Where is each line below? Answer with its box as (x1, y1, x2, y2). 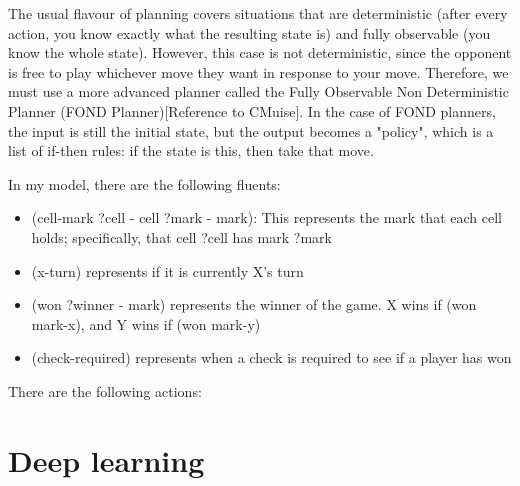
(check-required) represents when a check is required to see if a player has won (31, 347, 512, 368)
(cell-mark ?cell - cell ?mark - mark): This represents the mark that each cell (31, 207, 502, 228)
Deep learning (8, 439, 205, 480)
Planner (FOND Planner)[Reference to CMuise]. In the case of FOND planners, (8, 100, 496, 121)
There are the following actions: (8, 380, 202, 401)
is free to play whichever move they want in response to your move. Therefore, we (8, 61, 509, 82)
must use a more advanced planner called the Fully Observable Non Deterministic (8, 81, 509, 102)
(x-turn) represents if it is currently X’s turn (31, 260, 304, 281)
